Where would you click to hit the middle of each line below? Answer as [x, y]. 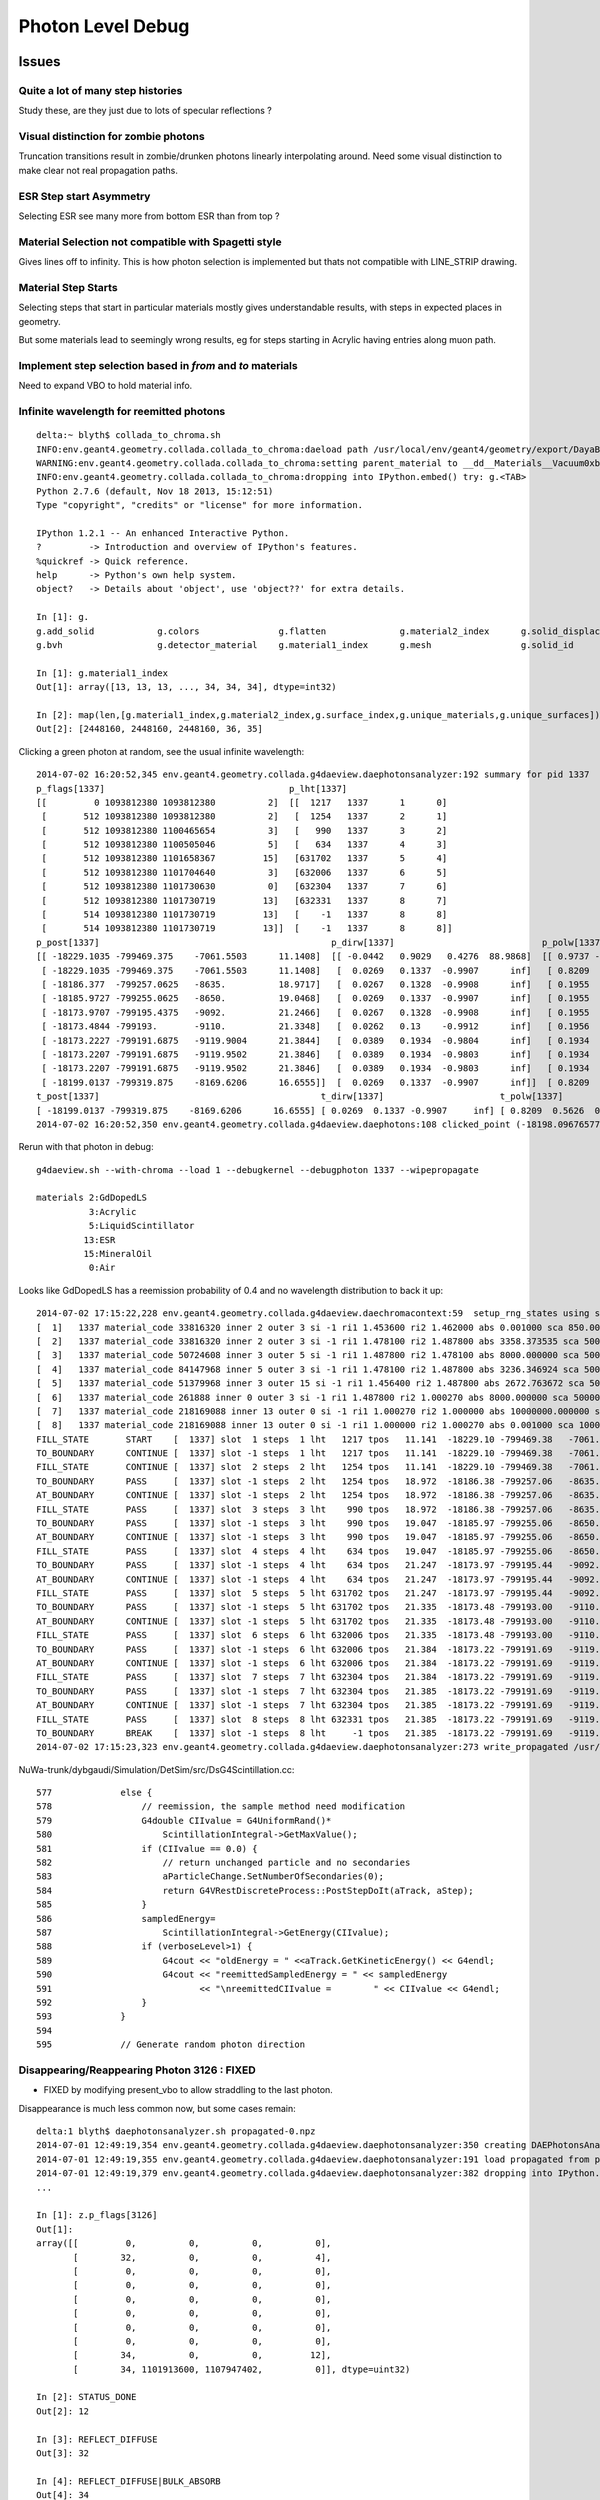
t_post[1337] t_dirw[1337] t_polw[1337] [300, 1096]
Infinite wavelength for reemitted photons [122, 411]
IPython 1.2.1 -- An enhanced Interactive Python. [163, 533]
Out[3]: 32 [63, 2453]
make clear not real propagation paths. [98, 170]
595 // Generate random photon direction [170, 2044]
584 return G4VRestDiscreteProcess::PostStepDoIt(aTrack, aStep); [255, 1890]
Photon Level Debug [104, 26]
